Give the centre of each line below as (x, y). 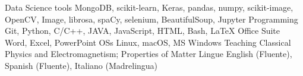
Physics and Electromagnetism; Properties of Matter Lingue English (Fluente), (149, 54)
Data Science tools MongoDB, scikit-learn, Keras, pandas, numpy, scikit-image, (149, 7)
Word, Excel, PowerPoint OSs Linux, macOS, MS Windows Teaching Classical (148, 42)
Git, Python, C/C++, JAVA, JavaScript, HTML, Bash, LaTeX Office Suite (143, 31)
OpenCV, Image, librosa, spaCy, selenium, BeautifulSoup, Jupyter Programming (151, 19)
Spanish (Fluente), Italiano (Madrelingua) (81, 65)
